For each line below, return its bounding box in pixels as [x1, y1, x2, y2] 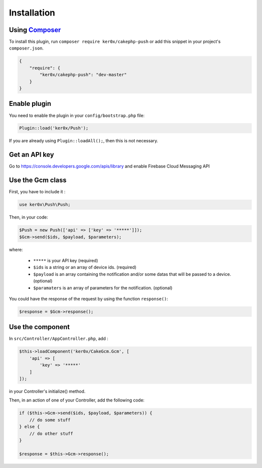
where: [9, 247, 23, 252]
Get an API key [9, 150, 54, 159]
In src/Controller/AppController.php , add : [9, 335, 109, 342]
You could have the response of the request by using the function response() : [9, 296, 168, 301]
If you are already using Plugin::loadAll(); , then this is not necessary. [9, 138, 159, 144]
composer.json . [9, 45, 44, 51]
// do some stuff [29, 417, 71, 422]
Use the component [9, 323, 70, 331]
